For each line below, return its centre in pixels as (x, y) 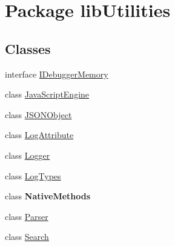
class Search (27, 237)
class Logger (28, 155)
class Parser (27, 216)
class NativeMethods (48, 196)
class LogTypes (33, 175)
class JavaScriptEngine (47, 94)
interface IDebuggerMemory (57, 74)
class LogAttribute (39, 135)
